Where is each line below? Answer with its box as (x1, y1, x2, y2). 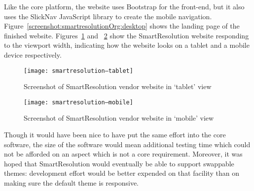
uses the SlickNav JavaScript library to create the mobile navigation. (4, 11, 212, 21)
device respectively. (4, 49, 62, 60)
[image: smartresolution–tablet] (24, 67, 133, 74)
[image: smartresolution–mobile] (24, 98, 133, 106)
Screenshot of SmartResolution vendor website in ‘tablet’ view (24, 81, 212, 92)
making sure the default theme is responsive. (4, 178, 139, 188)
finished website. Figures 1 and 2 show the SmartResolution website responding (4, 30, 249, 40)
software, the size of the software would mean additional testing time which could (4, 139, 251, 149)
